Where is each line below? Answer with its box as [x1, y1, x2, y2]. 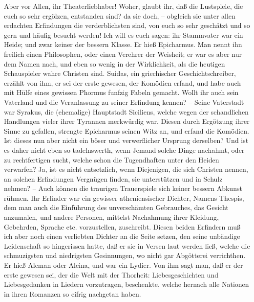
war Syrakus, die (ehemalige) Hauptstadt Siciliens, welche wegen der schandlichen [4, 106, 249, 116]
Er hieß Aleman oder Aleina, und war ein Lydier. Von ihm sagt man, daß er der [4, 260, 243, 270]
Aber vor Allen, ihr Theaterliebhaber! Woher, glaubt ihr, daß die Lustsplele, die [4, 1, 243, 11]
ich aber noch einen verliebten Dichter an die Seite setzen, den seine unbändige [4, 231, 240, 241]
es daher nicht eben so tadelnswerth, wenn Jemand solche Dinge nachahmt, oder [4, 144, 245, 155]
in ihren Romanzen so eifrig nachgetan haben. [4, 288, 141, 299]
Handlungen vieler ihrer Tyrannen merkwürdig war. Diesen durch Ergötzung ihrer [4, 116, 250, 126]
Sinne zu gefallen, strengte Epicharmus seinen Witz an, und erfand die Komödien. [4, 125, 249, 136]
